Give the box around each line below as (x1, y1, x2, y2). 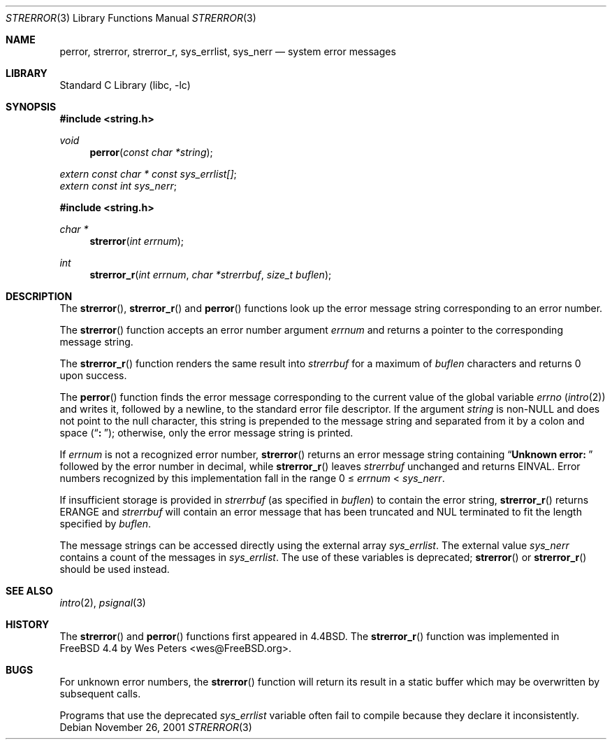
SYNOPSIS (6, 101, 57, 113)
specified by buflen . (59, 518, 152, 530)
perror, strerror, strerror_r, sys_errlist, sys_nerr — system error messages (59, 45, 396, 57)
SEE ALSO (6, 585, 53, 597)
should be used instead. (59, 563, 170, 575)
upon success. (59, 369, 127, 381)
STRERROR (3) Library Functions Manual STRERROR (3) (6, 12, 256, 24)
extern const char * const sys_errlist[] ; (59, 168, 237, 180)
